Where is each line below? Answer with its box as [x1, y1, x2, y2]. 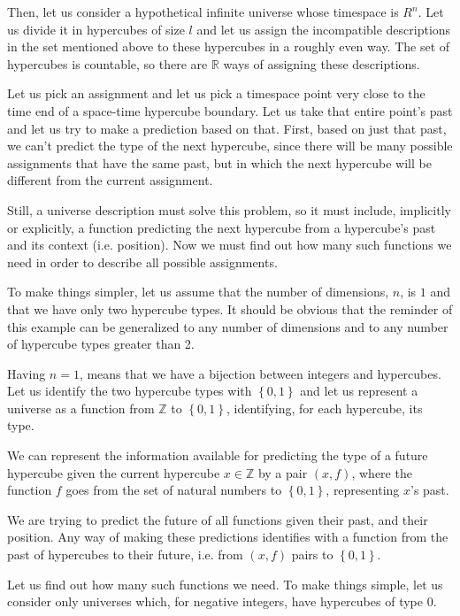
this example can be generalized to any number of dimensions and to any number [7, 317, 448, 335]
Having [7, 364, 46, 382]
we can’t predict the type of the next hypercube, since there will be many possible [7, 136, 453, 155]
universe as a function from [7, 398, 155, 417]
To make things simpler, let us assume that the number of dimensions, [7, 282, 389, 301]
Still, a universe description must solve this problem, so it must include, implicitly [7, 200, 451, 219]
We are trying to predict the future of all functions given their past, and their [7, 510, 428, 528]
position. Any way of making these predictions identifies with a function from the [7, 527, 448, 546]
